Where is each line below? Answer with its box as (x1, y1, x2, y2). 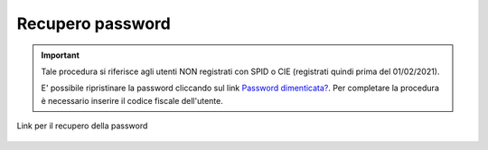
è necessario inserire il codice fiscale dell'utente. (41, 95, 223, 106)
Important (41, 50, 80, 61)
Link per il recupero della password (16, 120, 148, 131)
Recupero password (16, 14, 171, 33)
